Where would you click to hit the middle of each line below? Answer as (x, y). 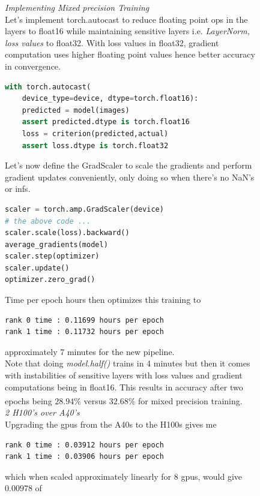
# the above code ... (48, 221)
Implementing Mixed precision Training (77, 7)
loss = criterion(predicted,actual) (95, 133)
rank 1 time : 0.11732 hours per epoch (84, 332)
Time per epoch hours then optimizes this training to (103, 300)
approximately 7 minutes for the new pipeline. (90, 351)
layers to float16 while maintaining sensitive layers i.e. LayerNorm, (128, 31)
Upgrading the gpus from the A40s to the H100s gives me (111, 424)
